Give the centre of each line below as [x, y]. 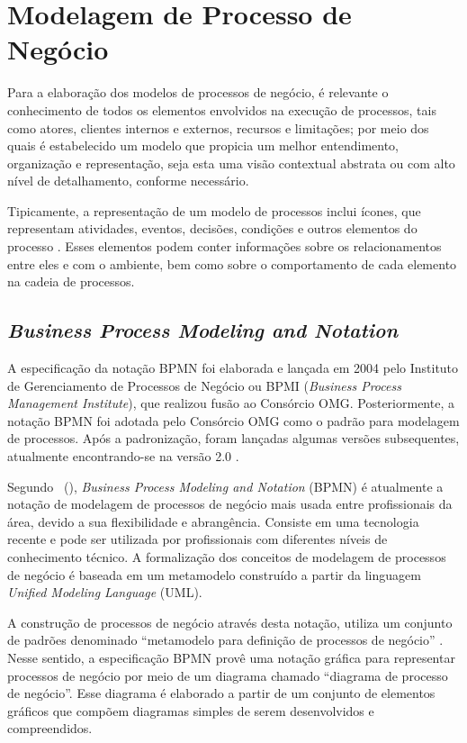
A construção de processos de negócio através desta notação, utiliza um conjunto [230, 622]
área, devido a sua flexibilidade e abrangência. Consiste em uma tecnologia [213, 521]
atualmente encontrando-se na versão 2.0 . [123, 456]
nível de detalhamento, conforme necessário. [128, 181]
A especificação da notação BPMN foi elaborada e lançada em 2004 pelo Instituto [233, 368]
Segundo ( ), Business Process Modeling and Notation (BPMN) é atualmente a [225, 486]
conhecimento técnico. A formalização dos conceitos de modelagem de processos [227, 556]
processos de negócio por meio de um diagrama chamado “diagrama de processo [228, 675]
